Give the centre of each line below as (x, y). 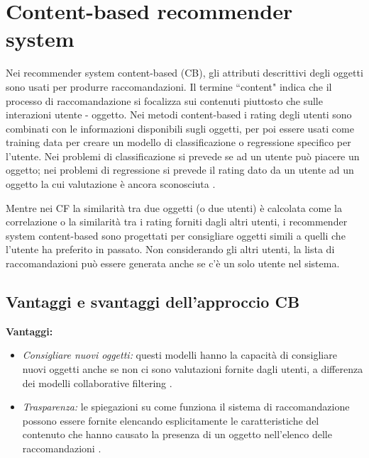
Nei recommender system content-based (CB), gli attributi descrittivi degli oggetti (184, 73)
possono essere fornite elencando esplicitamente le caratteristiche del (171, 420)
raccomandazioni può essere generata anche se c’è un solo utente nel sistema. (173, 263)
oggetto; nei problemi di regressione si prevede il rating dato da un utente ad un (180, 170)
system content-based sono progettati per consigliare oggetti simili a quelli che (176, 235)
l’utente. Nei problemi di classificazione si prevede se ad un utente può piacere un (183, 156)
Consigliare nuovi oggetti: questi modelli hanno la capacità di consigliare (180, 355)
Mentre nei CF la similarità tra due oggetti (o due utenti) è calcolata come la (174, 207)
